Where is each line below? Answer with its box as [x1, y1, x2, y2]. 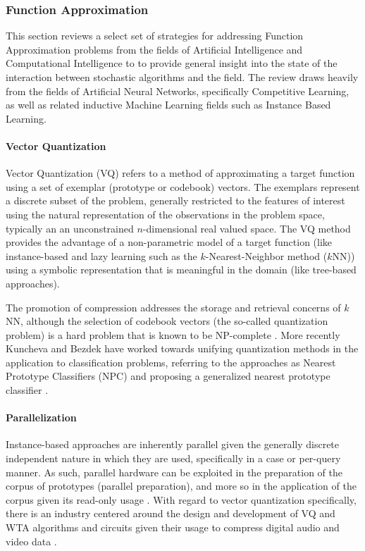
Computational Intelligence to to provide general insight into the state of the [6, 56, 338, 70]
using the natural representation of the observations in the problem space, [6, 206, 325, 221]
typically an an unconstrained [6, 221, 134, 235]
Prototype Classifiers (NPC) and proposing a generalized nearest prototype [6, 369, 330, 383]
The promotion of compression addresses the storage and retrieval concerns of [6, 299, 341, 314]
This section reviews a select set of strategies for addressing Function [6, 28, 304, 43]
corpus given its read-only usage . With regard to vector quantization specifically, [6, 492, 357, 507]
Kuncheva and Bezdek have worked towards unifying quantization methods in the [6, 341, 359, 356]
